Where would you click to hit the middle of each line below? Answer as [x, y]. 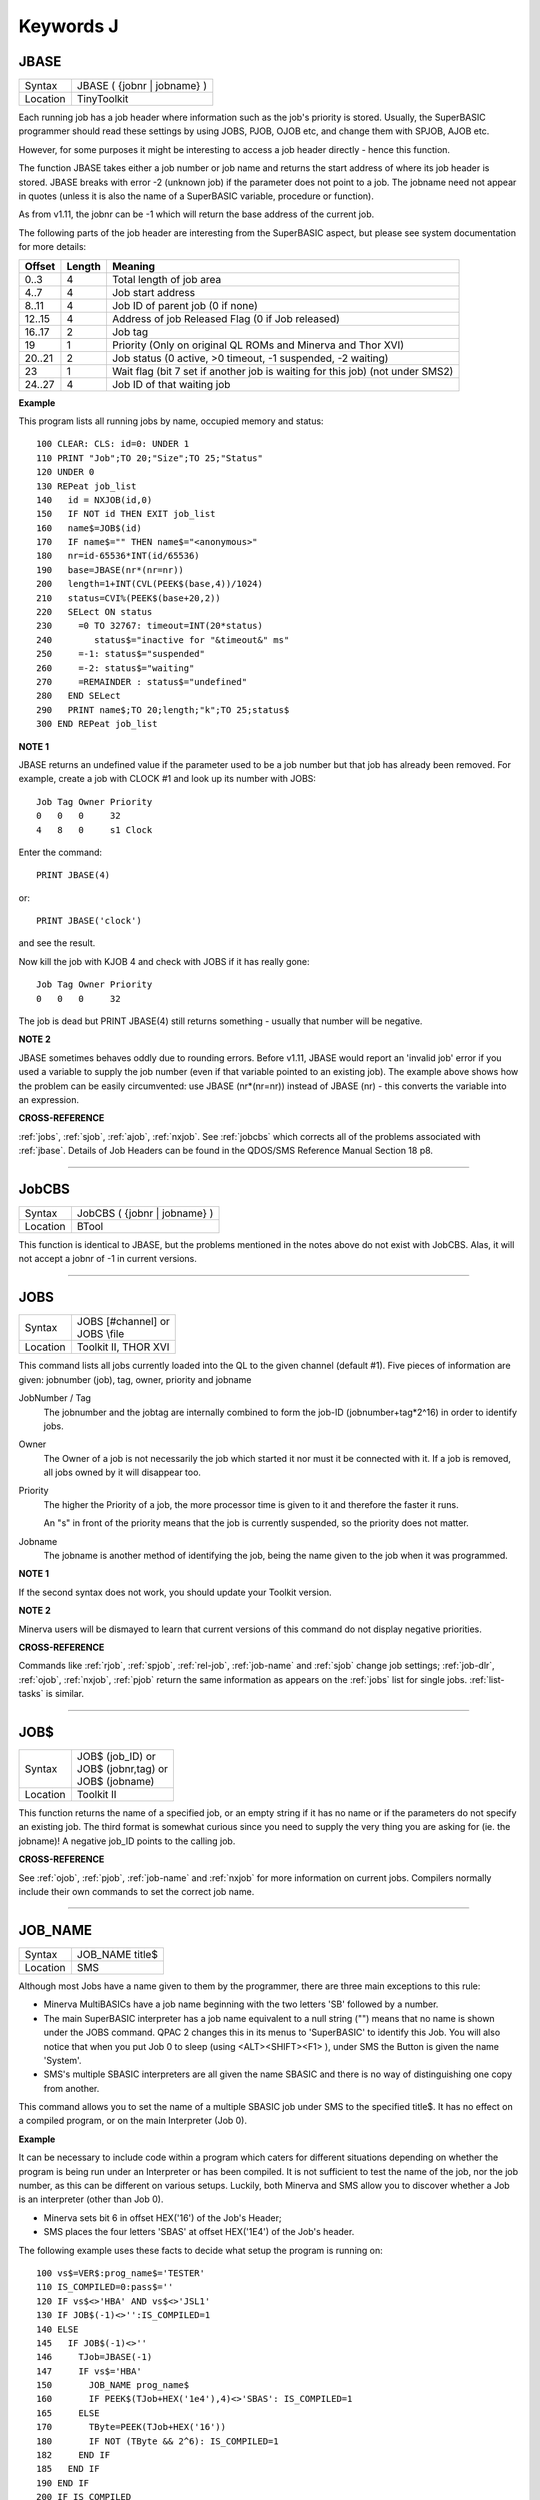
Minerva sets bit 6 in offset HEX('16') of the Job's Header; [162, 2217]
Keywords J [68, 26]
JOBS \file [100, 1334]
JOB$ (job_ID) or [116, 1757]
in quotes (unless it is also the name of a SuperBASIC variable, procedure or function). [196, 196]
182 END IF [73, 2455]
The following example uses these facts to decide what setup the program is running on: [201, 2250]
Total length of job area [166, 279]
